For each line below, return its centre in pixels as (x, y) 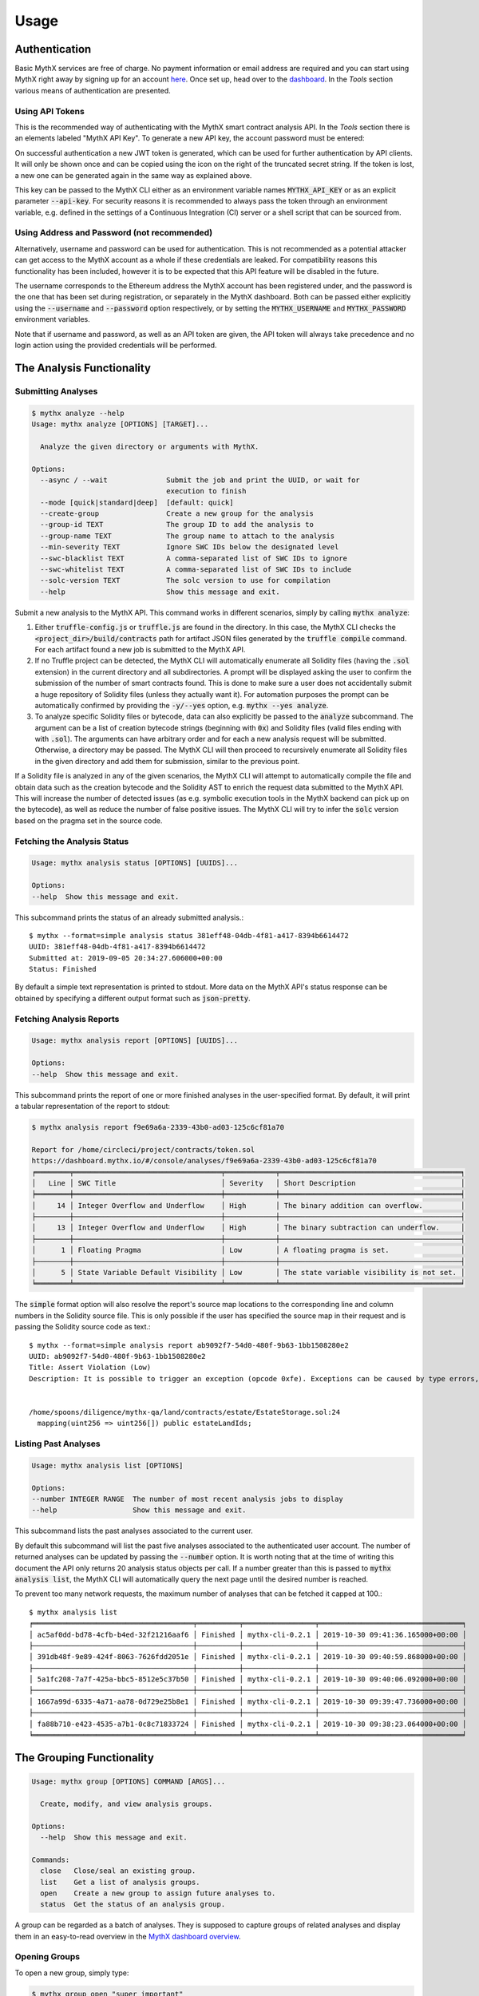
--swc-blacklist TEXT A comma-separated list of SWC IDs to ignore (194, 558)
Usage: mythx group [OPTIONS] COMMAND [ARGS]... (129, 1782)
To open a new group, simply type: (72, 1973)
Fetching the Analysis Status (72, 841)
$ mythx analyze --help (78, 413)
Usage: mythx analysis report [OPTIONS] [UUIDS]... (135, 1041)
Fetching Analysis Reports (67, 1019)
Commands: (51, 1859)
